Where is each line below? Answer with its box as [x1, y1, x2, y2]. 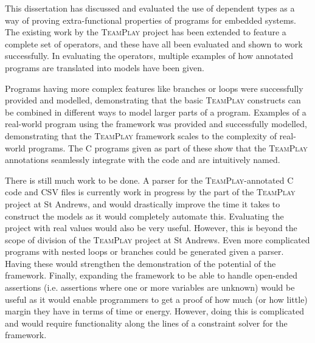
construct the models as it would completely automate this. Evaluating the [5, 209, 284, 222]
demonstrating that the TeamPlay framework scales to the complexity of [5, 129, 277, 142]
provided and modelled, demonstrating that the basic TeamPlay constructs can [5, 94, 301, 106]
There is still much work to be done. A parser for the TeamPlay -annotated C [5, 173, 294, 186]
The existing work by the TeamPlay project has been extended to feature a [5, 26, 286, 38]
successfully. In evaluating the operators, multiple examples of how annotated [5, 49, 294, 62]
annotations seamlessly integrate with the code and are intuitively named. [5, 153, 280, 166]
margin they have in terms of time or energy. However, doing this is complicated [5, 305, 304, 317]
